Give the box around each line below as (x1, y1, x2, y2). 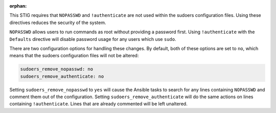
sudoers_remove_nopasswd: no (20, 66, 94, 72)
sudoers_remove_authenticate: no (20, 73, 104, 79)
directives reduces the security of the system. (9, 19, 107, 26)
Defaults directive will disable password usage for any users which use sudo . (9, 36, 176, 42)
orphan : (9, 3, 27, 9)
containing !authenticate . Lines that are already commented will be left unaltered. (9, 101, 188, 107)
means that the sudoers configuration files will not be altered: (9, 53, 139, 59)
